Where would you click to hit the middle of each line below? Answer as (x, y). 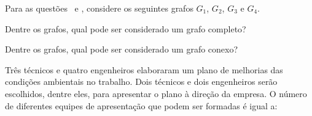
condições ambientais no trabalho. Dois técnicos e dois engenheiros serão (141, 82)
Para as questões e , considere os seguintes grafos (99, 8)
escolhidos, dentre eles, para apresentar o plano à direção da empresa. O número (156, 93)
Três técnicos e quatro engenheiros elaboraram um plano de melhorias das (144, 69)
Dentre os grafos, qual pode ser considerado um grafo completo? (126, 28)
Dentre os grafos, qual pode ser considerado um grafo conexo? (122, 49)
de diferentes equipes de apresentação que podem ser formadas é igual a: (141, 105)
